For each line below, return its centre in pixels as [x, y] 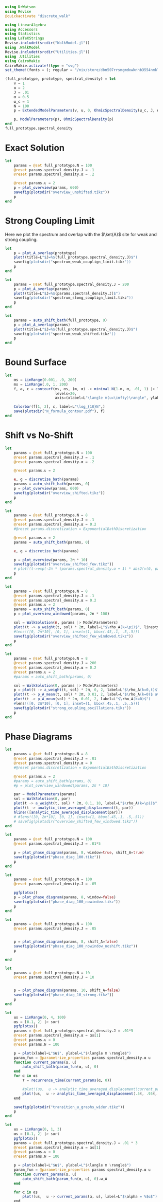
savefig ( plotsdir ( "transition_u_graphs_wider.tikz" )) [69, 1107]
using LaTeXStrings [25, 38]
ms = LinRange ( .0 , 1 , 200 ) [41, 384]
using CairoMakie [23, 61]
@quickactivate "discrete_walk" [38, 16]
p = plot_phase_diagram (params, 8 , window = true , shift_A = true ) [79, 853]
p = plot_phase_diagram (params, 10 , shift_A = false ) [67, 990]
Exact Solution [35, 148]
